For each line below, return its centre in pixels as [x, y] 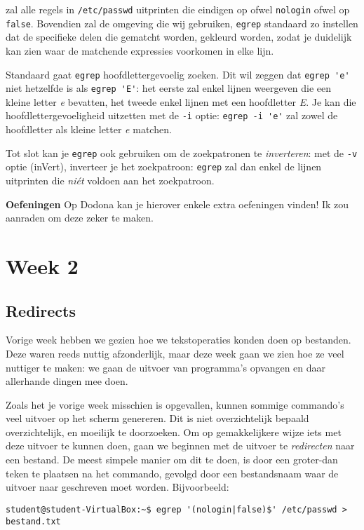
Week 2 [42, 265]
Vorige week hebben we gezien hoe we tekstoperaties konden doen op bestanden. [178, 340]
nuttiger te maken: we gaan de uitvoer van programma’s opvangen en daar [166, 367]
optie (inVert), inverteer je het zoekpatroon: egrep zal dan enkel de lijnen [164, 167]
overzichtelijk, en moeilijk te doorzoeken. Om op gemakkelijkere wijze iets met [174, 432]
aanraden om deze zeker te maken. [80, 218]
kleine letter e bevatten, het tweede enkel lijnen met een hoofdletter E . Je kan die [181, 101]
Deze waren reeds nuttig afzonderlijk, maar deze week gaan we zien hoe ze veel [175, 353]
